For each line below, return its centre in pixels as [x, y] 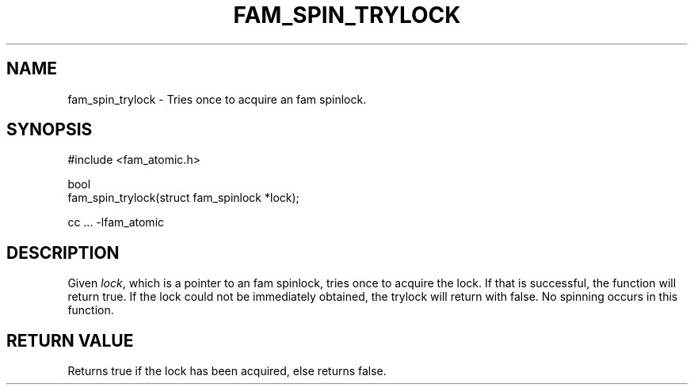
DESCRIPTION [63, 252]
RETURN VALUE [70, 340]
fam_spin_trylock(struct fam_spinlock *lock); [183, 198]
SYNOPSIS [50, 130]
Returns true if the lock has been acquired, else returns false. [227, 371]
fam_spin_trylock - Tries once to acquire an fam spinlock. [217, 99]
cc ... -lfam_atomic [116, 222]
